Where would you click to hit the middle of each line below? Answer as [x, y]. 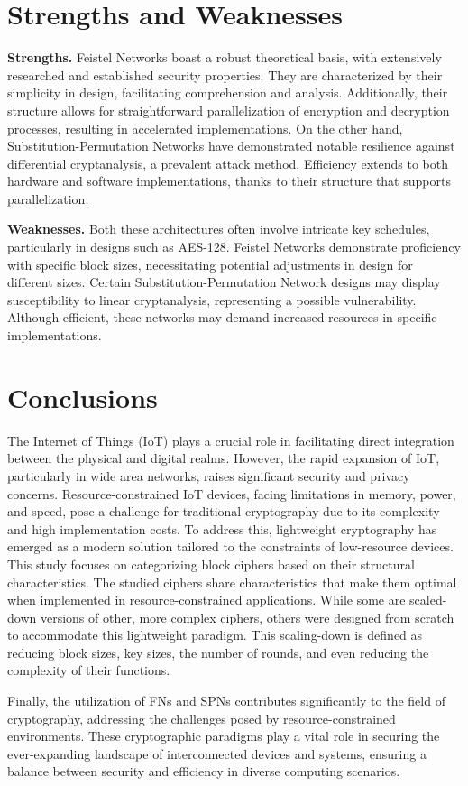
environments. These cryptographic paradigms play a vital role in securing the [224, 736]
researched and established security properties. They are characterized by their [225, 74]
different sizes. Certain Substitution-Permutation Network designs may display [224, 282]
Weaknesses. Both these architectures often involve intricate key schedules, [219, 229]
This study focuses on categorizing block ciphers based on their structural [211, 564]
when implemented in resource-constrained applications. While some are [206, 600]
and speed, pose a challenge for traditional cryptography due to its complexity [224, 511]
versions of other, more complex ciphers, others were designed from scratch [247, 617]
